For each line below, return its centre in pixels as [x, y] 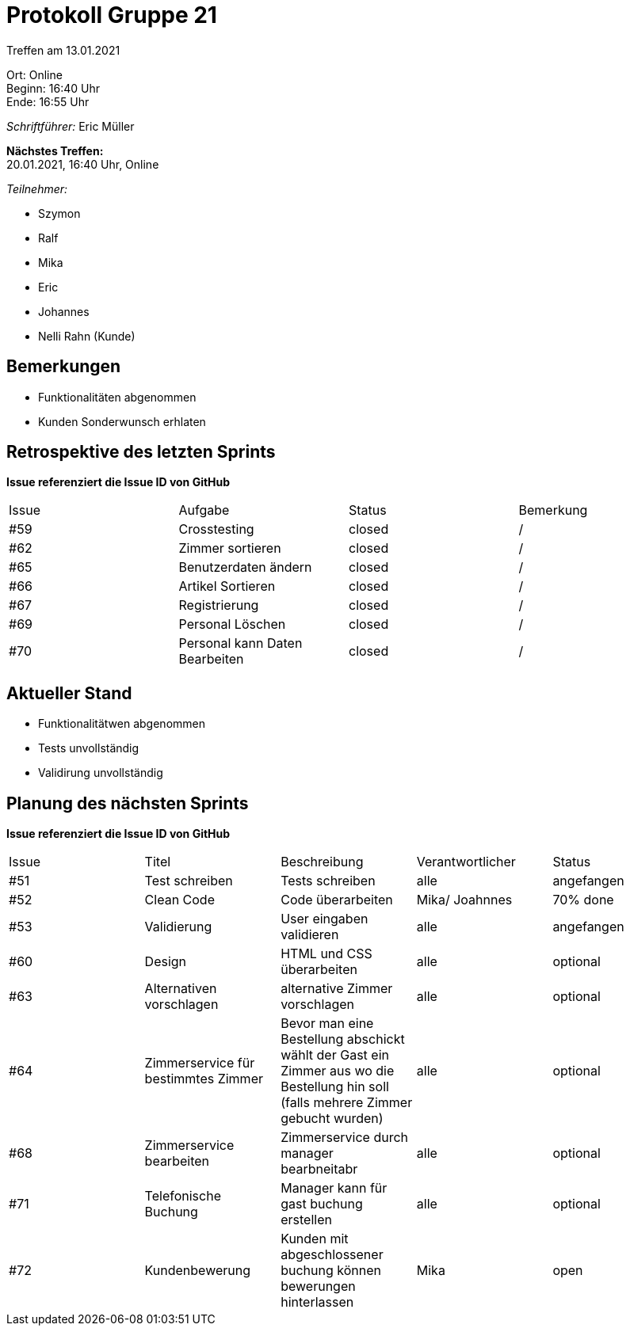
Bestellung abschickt [343, 1039]
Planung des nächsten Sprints [128, 803]
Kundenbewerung [198, 1271]
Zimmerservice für [200, 1063]
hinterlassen [317, 1302]
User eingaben [325, 919]
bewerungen [318, 1286]
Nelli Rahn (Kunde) [87, 336]
